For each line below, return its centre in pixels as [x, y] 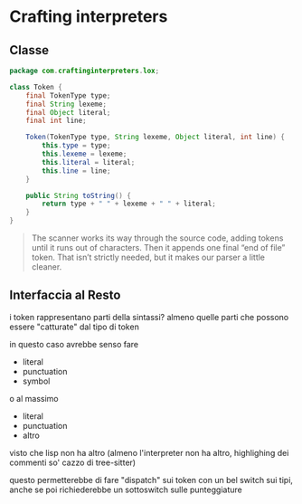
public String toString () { [78, 195]
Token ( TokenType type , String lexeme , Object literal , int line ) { [155, 138]
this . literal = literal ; [89, 162]
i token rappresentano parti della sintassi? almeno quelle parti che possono [149, 317]
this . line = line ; [76, 171]
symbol [36, 381]
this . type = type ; [76, 146]
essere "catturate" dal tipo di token [75, 327]
